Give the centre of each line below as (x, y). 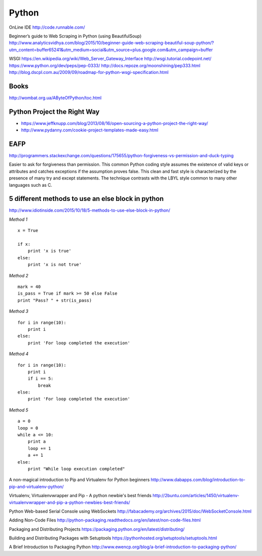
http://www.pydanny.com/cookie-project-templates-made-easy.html (90, 130)
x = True (28, 231)
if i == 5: (41, 379)
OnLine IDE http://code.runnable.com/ (47, 27)
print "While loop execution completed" (76, 469)
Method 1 (18, 219)
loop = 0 (28, 428)
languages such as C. (31, 185)
